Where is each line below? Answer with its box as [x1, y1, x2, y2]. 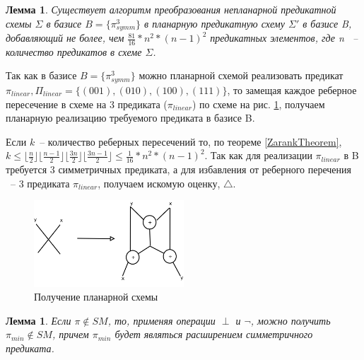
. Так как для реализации [204, 148, 312, 163]
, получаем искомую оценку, [98, 175, 221, 190]
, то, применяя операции [107, 313, 216, 327]
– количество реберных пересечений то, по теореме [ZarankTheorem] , [40, 134, 342, 149]
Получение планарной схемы [34, 289, 158, 304]
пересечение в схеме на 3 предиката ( [6, 96, 168, 111]
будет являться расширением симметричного [115, 327, 313, 342]
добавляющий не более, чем [6, 30, 124, 45]
